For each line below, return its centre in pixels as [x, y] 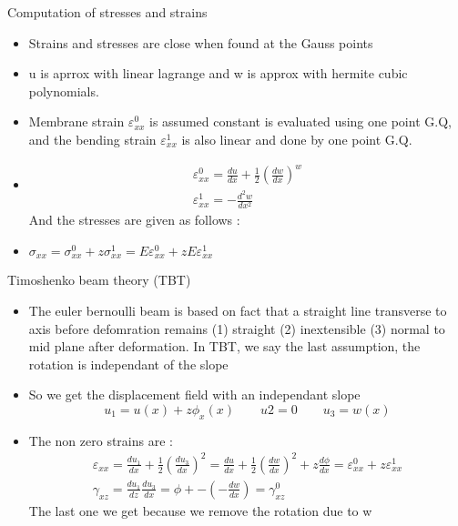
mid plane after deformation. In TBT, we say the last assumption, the [224, 346]
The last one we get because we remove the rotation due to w [200, 510]
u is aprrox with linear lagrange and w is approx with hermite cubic [218, 73]
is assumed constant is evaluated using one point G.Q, [300, 121]
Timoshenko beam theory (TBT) [99, 280]
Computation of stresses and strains [107, 12]
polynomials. [64, 91]
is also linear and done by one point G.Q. [297, 139]
